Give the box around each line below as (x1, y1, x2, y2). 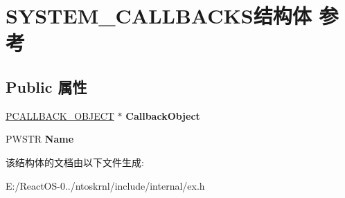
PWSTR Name (6, 132, 74, 146)
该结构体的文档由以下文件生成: (6, 154, 144, 169)
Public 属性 (6, 75, 87, 97)
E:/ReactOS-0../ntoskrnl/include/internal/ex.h (6, 178, 205, 192)
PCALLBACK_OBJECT (6, 108, 114, 123)
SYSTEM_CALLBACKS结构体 (6, 1, 312, 30)
